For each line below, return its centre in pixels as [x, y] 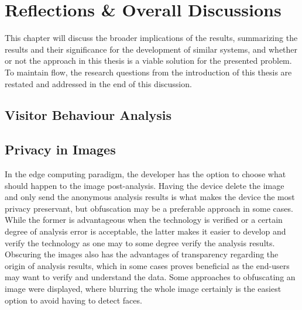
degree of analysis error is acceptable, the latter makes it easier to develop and [145, 231]
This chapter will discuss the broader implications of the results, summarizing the [151, 38]
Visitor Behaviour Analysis [88, 115]
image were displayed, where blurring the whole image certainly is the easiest [143, 289]
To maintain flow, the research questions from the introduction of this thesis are [148, 72]
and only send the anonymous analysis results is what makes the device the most [150, 197]
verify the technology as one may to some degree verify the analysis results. [140, 242]
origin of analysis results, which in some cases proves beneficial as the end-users [147, 265]
